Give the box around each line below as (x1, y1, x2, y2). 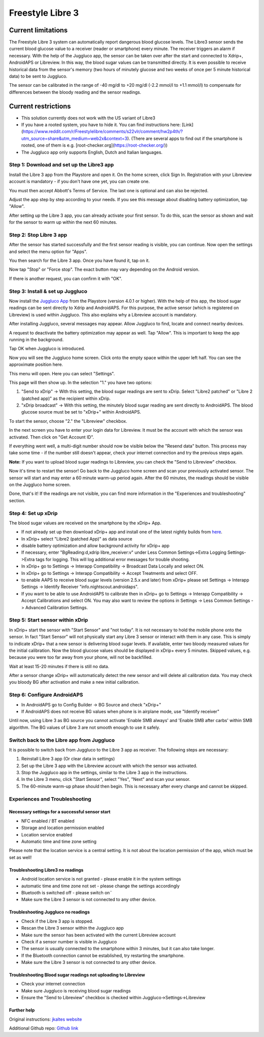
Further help (9, 1007, 35, 1013)
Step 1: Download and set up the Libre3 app (9, 161, 114, 168)
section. (9, 497, 25, 503)
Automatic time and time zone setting (21, 838, 97, 844)
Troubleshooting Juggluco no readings (9, 909, 90, 915)
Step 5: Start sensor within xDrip (9, 617, 88, 623)
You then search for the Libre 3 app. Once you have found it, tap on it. (9, 258, 150, 263)
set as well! (9, 854, 32, 860)
